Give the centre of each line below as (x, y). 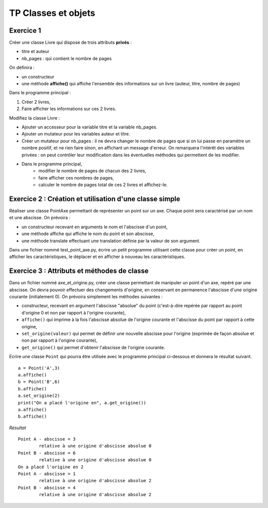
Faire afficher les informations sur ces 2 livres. (69, 109)
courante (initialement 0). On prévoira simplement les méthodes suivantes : (86, 297)
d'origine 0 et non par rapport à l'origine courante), (74, 313)
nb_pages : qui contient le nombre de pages (67, 58)
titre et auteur (35, 52)
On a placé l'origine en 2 (51, 467)
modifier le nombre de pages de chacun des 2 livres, (92, 171)
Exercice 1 (25, 31)
